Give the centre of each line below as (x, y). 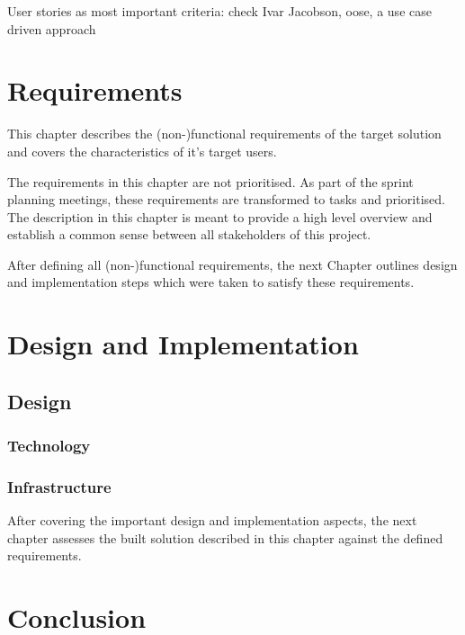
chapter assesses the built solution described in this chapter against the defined (225, 537)
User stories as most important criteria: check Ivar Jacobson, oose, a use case (219, 11)
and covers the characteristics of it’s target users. (142, 151)
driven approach (52, 28)
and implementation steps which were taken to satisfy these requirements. (211, 282)
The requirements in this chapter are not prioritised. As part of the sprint (210, 181)
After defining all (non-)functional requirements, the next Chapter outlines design (232, 264)
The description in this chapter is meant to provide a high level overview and (220, 216)
